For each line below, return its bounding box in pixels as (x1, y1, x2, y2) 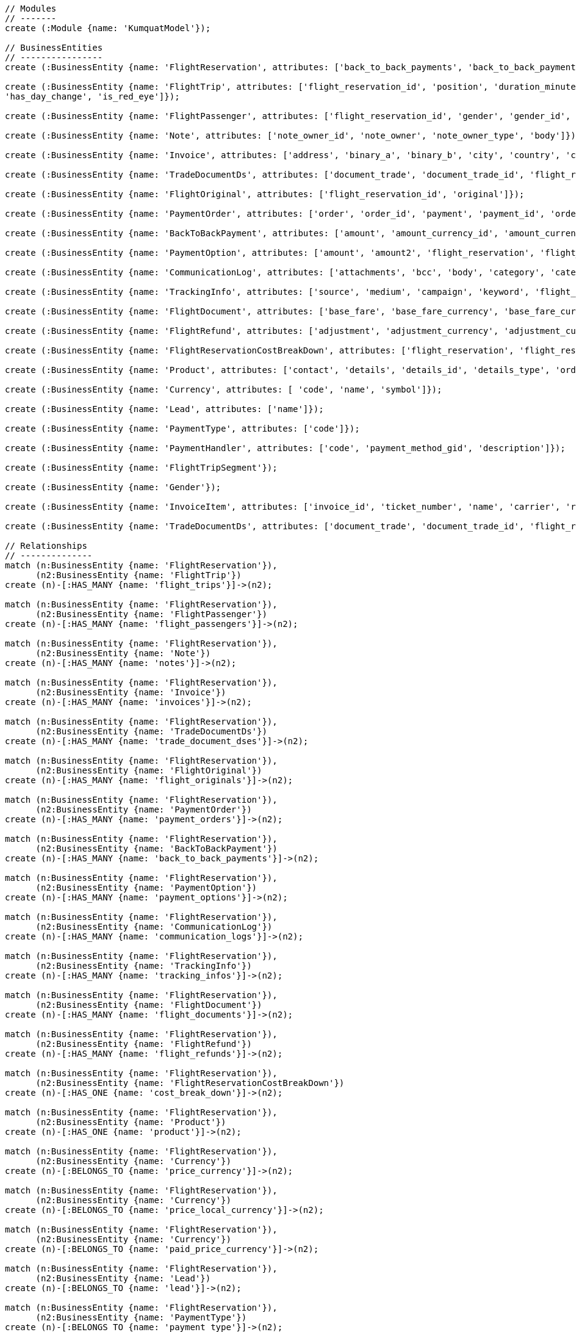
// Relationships (5, 541, 87, 551)
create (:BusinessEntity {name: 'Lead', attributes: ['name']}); (5, 404, 324, 414)
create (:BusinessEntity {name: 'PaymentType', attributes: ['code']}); (5, 424, 360, 433)
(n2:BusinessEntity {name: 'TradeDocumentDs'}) (35, 726, 267, 736)
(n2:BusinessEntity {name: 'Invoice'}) (35, 687, 226, 697)
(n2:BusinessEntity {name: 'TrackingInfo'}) (35, 961, 252, 971)
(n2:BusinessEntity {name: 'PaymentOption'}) (35, 883, 257, 892)
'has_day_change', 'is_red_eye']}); (5, 92, 180, 101)
